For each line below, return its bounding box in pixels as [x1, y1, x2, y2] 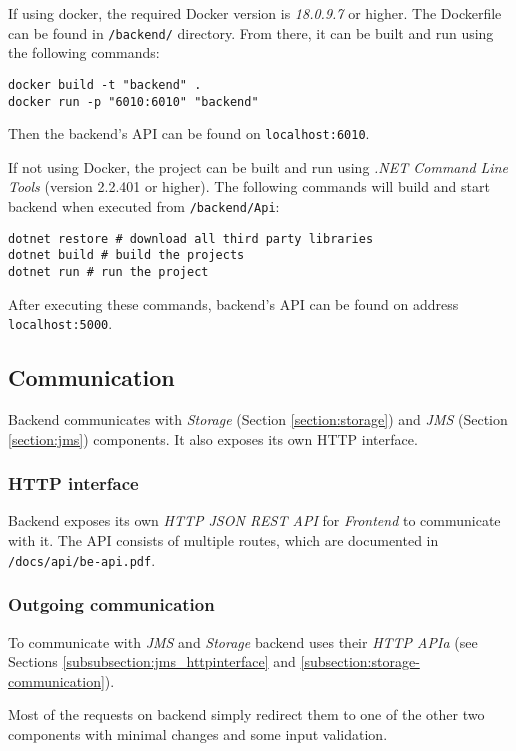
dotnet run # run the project [8, 264, 209, 279]
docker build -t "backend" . [8, 77, 202, 92]
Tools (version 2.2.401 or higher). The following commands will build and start [8, 176, 490, 197]
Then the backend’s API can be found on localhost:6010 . [8, 123, 370, 144]
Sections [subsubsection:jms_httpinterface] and [8, 651, 296, 672]
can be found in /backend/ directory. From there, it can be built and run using [8, 22, 494, 43]
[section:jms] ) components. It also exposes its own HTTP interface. [8, 428, 418, 449]
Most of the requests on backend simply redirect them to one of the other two [8, 704, 485, 725]
